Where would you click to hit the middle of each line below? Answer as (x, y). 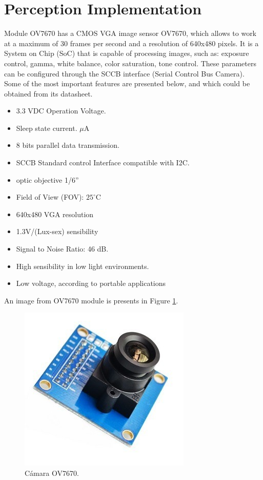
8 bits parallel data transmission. (68, 145)
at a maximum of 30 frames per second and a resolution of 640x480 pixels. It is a (131, 43)
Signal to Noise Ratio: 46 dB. (62, 249)
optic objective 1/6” (47, 179)
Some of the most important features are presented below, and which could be (127, 83)
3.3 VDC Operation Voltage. (61, 111)
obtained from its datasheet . (48, 93)
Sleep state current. (47, 128)
